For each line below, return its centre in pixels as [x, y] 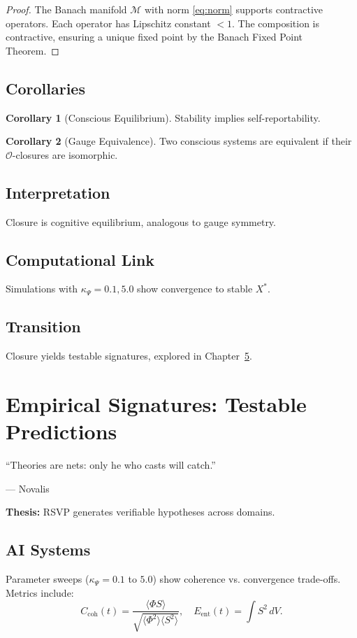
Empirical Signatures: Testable [156, 403]
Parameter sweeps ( [48, 579]
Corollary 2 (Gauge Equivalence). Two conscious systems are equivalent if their [179, 141]
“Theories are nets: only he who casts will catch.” [111, 465]
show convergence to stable [195, 289]
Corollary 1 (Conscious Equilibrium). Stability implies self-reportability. [163, 117]
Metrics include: [40, 592]
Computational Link [80, 259]
